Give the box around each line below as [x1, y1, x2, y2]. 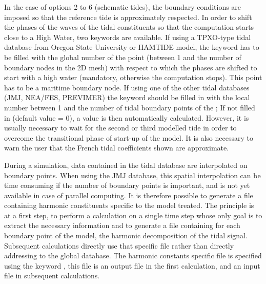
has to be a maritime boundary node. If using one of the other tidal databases [4, 82, 250, 92]
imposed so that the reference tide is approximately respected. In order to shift [4, 11, 252, 22]
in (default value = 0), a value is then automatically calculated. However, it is [4, 112, 249, 123]
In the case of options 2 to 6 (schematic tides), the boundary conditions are [4, 2, 241, 12]
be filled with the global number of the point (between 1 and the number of [4, 51, 241, 62]
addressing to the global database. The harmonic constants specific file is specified [4, 250, 262, 261]
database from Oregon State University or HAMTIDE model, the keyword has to [4, 42, 259, 52]
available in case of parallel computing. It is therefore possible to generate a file [4, 190, 253, 200]
